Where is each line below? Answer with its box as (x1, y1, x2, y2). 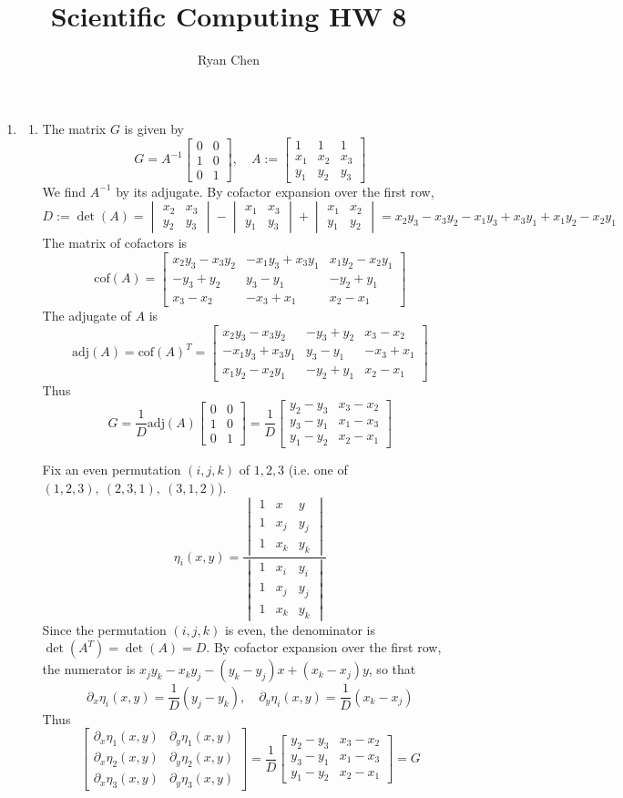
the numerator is (42, 660, 136, 679)
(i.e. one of (288, 460, 348, 479)
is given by (124, 118, 184, 138)
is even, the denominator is (224, 619, 376, 639)
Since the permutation (42, 619, 167, 639)
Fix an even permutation (42, 460, 181, 479)
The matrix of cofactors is (42, 233, 188, 252)
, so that (368, 660, 416, 679)
